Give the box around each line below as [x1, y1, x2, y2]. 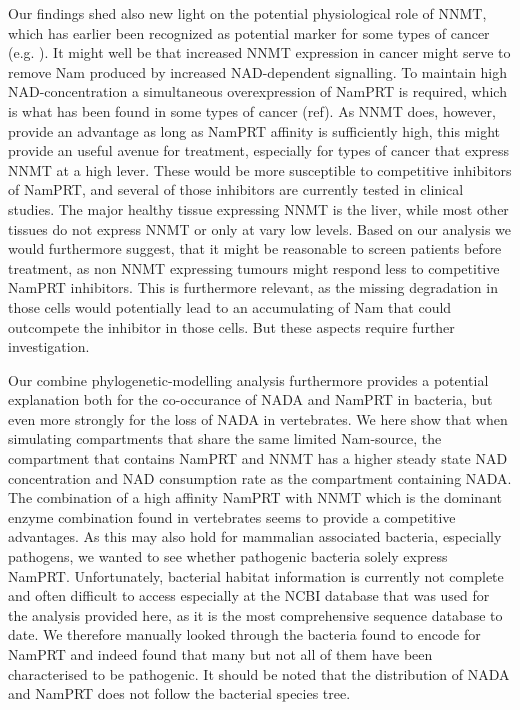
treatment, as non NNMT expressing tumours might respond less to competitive [8, 257, 500, 278]
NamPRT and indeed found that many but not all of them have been [8, 644, 433, 664]
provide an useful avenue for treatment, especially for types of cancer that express [8, 140, 510, 161]
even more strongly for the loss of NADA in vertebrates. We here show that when [8, 408, 508, 429]
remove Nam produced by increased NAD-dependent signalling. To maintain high [8, 61, 508, 82]
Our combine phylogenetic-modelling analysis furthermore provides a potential [8, 369, 489, 390]
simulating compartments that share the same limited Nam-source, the [8, 428, 442, 449]
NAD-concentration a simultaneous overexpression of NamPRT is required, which [8, 81, 507, 102]
